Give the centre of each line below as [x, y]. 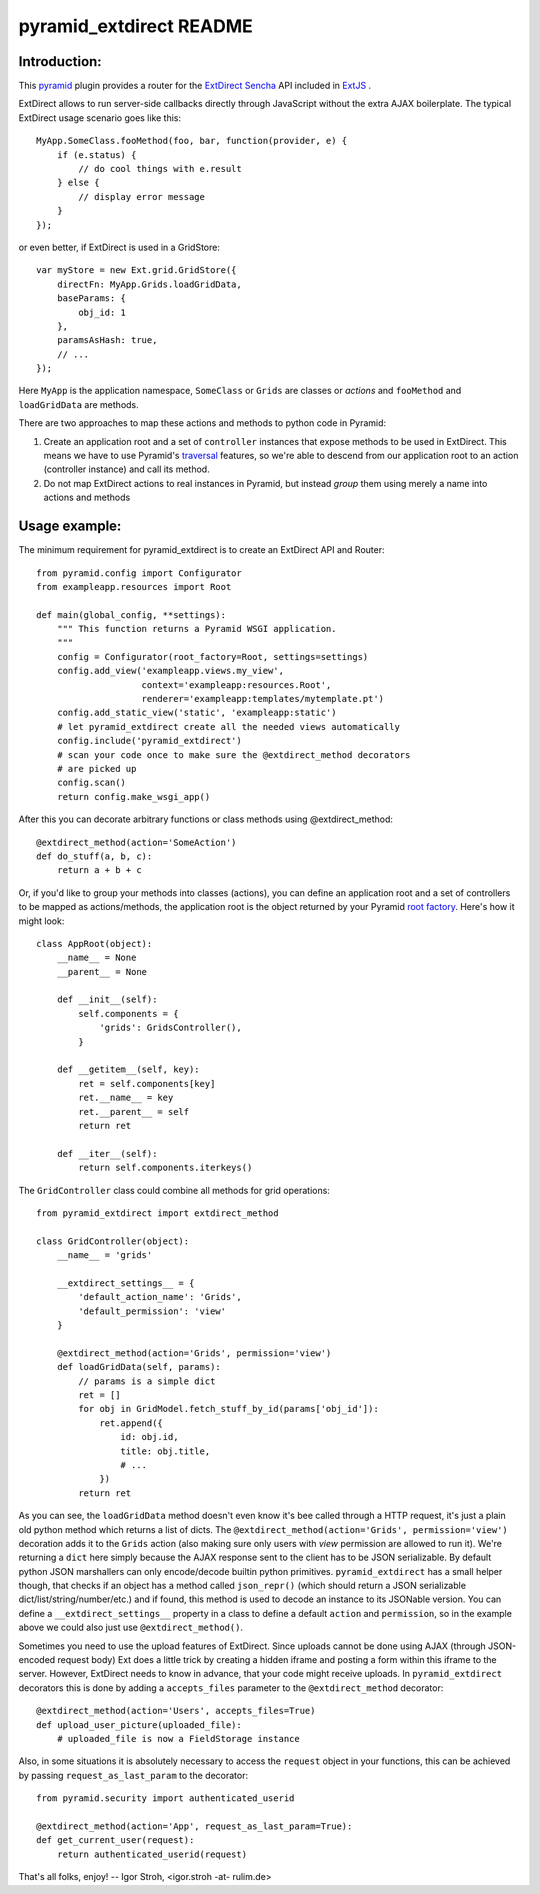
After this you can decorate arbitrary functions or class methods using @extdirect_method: [206, 819]
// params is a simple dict [147, 1381]
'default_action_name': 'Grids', [160, 1297]
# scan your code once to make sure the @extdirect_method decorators [233, 754]
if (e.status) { [96, 154]
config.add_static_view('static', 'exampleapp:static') [196, 713]
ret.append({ [131, 1423]
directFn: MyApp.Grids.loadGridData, [149, 284]
